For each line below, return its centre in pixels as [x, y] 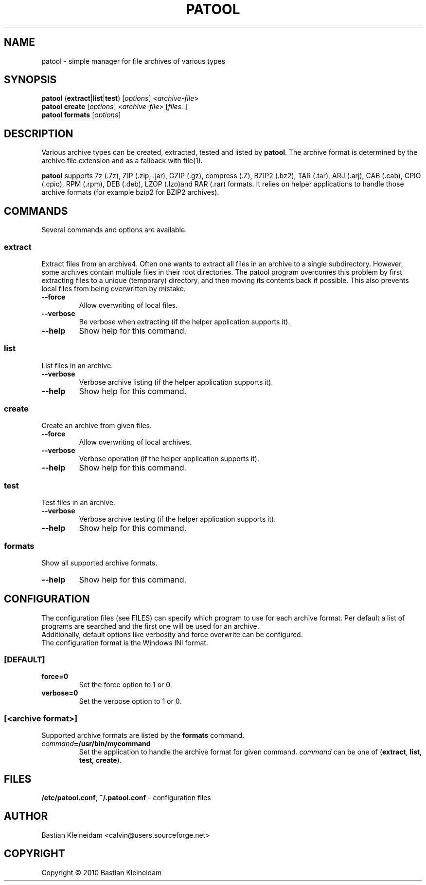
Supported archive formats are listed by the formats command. [143, 735]
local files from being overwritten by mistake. [114, 288]
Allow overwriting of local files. [128, 305]
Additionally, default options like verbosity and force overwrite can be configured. [172, 634]
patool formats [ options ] [81, 115]
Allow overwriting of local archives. [135, 442]
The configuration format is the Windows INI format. [125, 642]
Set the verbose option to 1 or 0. [130, 701]
